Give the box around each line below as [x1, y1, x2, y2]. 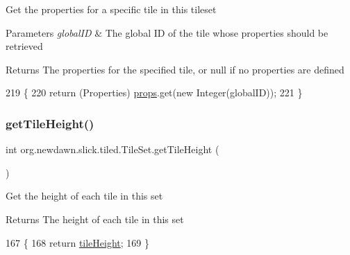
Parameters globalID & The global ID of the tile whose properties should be [6, 25, 328, 39]
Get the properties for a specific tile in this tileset [6, 2, 217, 16]
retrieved [6, 39, 43, 53]
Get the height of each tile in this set [6, 188, 163, 203]
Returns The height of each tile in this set [6, 211, 184, 226]
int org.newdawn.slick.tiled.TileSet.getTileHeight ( [6, 142, 219, 157]
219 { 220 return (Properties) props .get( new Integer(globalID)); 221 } [6, 85, 303, 100]
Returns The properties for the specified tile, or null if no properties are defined [6, 62, 344, 76]
